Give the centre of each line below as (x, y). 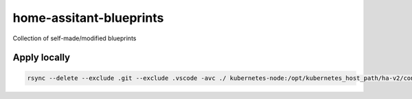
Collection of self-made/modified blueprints (75, 38)
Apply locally (42, 58)
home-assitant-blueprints (88, 18)
